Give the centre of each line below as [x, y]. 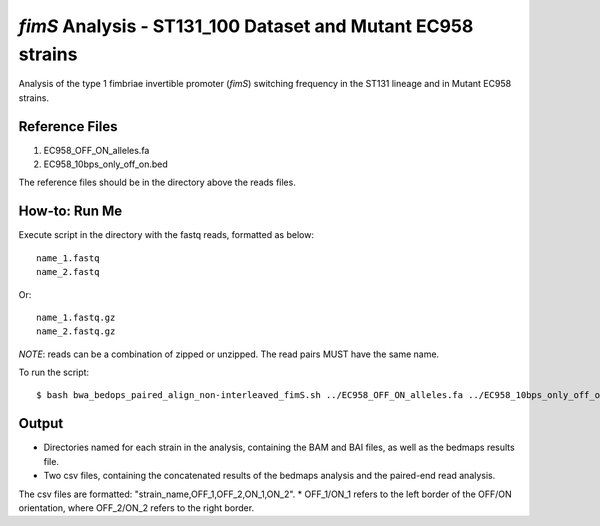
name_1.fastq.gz [76, 317]
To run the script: [54, 372]
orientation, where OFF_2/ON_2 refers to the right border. [136, 507]
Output [41, 423]
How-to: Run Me [70, 211]
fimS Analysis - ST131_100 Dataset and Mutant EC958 [246, 26]
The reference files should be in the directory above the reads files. [157, 182]
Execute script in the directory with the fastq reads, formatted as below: [166, 235]
